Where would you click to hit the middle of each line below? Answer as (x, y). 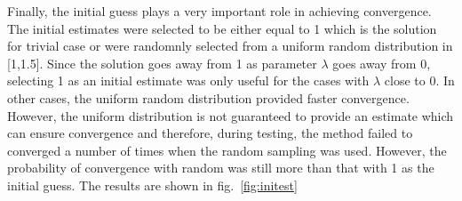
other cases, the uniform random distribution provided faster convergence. (208, 97)
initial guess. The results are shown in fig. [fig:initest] (152, 185)
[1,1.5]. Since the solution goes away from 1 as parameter (162, 63)
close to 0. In (419, 80)
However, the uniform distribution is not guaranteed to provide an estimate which (231, 115)
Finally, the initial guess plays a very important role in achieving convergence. (219, 11)
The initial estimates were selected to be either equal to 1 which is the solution (222, 28)
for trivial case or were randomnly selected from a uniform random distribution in (230, 46)
